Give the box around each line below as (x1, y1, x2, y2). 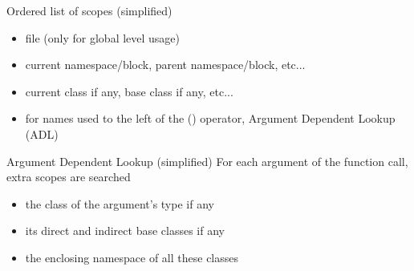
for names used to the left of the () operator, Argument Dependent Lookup (25, 110, 396, 127)
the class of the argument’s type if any (25, 195, 214, 212)
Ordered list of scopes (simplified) (6, 2, 172, 18)
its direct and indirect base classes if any (25, 222, 225, 239)
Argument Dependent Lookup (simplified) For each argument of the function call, (6, 152, 408, 169)
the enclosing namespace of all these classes (25, 249, 239, 265)
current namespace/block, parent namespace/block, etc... (25, 56, 306, 73)
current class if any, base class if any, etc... (25, 83, 233, 99)
